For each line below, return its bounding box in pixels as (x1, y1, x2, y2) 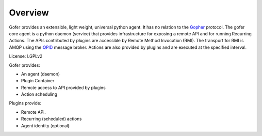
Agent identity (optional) (21, 122, 70, 128)
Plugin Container (21, 78, 55, 84)
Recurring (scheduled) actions (21, 116, 82, 122)
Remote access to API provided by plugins (21, 85, 106, 91)
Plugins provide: (9, 100, 41, 106)
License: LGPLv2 (9, 53, 43, 59)
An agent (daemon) (21, 71, 60, 77)
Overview (9, 7, 49, 18)
